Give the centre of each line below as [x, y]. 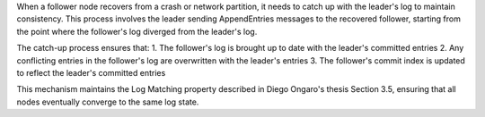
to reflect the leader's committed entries [91, 72]
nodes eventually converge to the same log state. [108, 102]
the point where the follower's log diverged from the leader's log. [137, 31]
